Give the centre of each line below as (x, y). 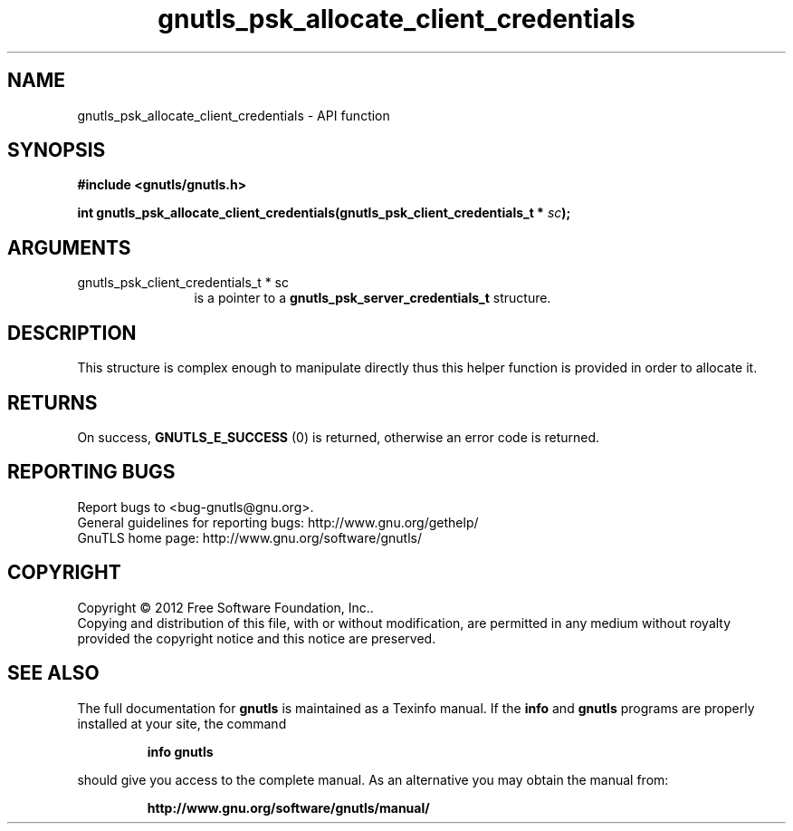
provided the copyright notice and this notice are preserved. (257, 638)
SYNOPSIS (57, 150)
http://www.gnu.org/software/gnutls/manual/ (288, 807)
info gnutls (180, 751)
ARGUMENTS (69, 247)
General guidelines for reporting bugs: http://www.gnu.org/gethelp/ (278, 522)
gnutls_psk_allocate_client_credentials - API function (234, 115)
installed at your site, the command (182, 723)
